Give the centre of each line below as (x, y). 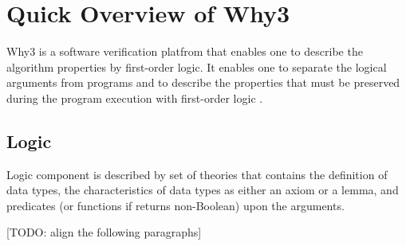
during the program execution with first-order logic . (135, 98)
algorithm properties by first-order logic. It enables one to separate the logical (197, 66)
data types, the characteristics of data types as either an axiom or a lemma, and (203, 190)
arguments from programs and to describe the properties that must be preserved (203, 82)
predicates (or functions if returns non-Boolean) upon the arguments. (175, 205)
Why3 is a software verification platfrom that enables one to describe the (185, 51)
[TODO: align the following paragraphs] (104, 232)
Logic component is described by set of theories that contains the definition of (197, 174)
